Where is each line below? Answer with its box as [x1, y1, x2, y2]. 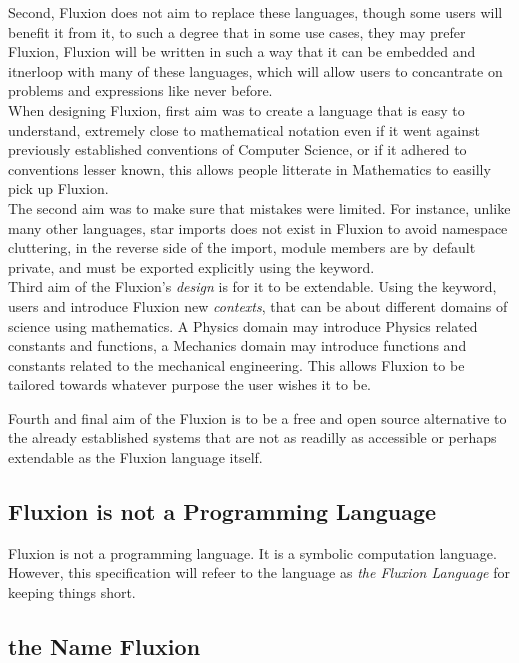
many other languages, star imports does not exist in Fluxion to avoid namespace [8, 217, 508, 238]
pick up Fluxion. [8, 178, 109, 199]
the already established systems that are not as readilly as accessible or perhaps [8, 427, 497, 448]
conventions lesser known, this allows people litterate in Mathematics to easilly [8, 158, 491, 179]
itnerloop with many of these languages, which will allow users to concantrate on [8, 60, 503, 81]
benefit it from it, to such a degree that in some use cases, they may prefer [8, 21, 466, 42]
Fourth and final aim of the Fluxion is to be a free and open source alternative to [8, 407, 507, 428]
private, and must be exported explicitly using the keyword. [8, 256, 375, 277]
